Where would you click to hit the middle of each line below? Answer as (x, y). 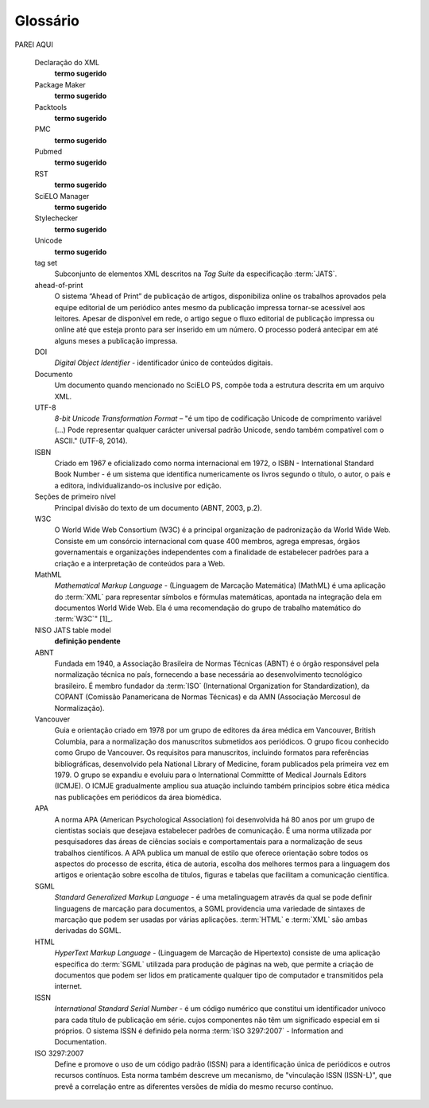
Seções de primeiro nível (75, 496)
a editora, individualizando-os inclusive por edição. (138, 485)
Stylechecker (56, 218)
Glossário (47, 21)
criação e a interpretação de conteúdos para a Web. (140, 563)
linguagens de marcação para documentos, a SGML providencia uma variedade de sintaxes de (210, 908)
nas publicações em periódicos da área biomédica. (138, 797)
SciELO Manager (62, 196)
